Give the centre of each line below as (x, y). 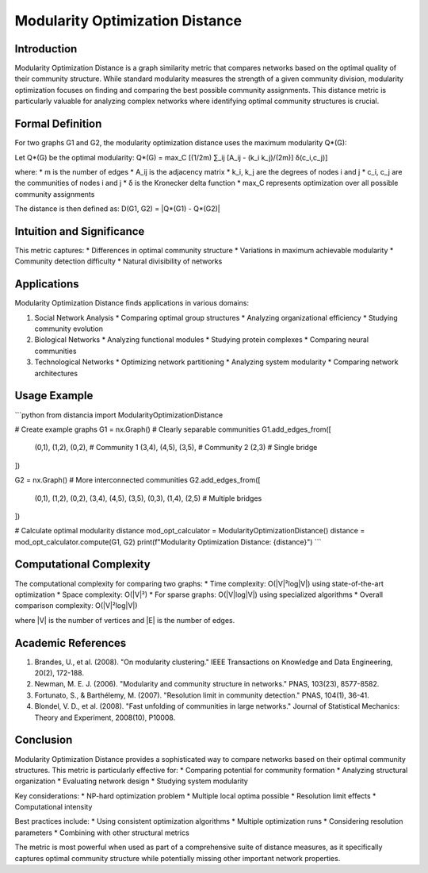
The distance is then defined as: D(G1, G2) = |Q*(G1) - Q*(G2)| (118, 209)
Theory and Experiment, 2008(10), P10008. (105, 717)
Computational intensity (53, 807)
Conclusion (44, 740)
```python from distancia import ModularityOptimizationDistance (119, 415)
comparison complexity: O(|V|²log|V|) (76, 606)
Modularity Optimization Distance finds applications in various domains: (132, 303)
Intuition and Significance (80, 231)
